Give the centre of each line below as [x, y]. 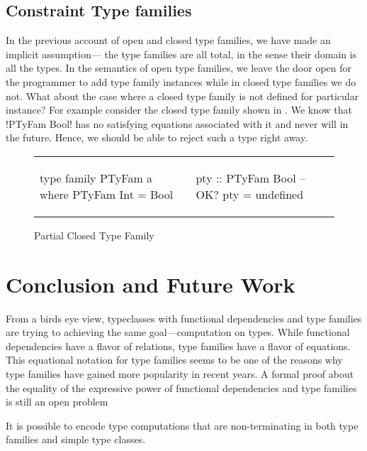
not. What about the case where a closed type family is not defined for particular [182, 96]
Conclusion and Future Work [151, 284]
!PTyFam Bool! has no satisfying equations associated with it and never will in [177, 123]
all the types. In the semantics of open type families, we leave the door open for [179, 68]
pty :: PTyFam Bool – [250, 178]
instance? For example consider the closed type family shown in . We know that [179, 110]
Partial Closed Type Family [94, 235]
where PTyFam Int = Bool [107, 194]
